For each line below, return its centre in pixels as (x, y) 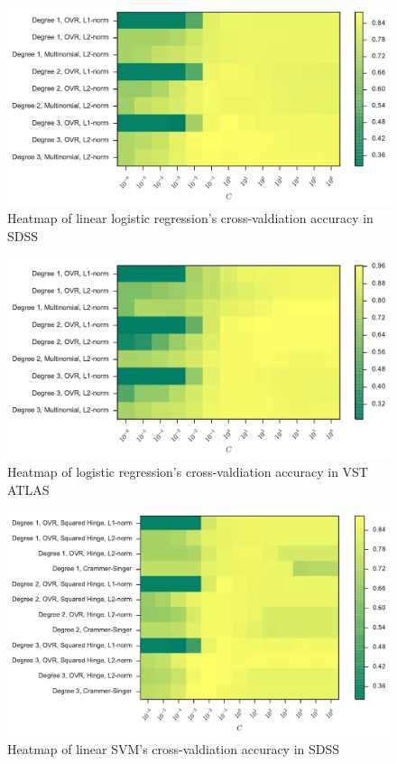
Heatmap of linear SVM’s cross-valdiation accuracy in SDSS (174, 749)
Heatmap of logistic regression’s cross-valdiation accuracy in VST (188, 471)
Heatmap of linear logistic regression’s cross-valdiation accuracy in (190, 218)
